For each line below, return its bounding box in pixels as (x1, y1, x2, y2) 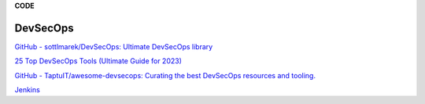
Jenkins (14, 85, 41, 95)
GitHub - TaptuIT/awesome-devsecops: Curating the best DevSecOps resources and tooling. (14, 70, 316, 80)
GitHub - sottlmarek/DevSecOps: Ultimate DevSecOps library (14, 41, 213, 51)
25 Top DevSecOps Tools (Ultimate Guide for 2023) (14, 56, 183, 66)
